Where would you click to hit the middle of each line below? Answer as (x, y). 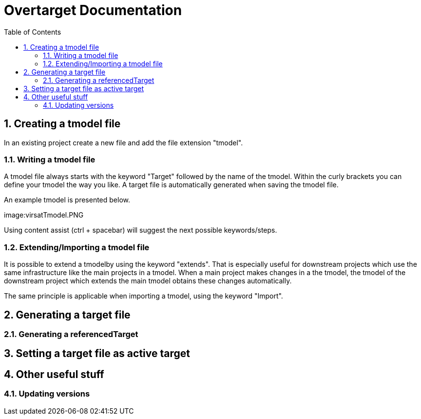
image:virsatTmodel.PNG (44, 215)
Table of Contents (33, 32)
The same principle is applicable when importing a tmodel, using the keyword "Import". (144, 296)
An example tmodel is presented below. (67, 200)
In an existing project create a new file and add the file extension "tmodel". (124, 142)
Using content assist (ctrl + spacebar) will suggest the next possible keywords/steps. (141, 230)
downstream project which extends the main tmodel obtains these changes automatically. (148, 281)
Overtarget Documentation (93, 10)
